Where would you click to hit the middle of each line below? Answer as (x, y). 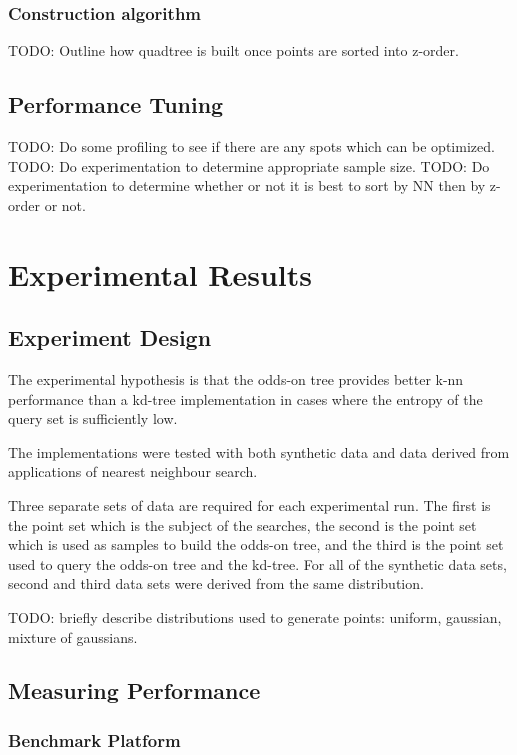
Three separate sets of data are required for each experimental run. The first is (249, 504)
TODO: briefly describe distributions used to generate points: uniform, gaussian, (255, 616)
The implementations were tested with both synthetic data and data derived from (259, 451)
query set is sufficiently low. (93, 418)
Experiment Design (110, 337)
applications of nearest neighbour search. (133, 471)
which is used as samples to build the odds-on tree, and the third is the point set (256, 544)
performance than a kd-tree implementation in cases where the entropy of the (245, 398)
